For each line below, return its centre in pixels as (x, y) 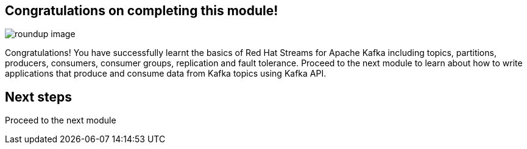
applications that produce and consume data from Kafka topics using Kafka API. (166, 74)
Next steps (38, 97)
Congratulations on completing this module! (142, 11)
